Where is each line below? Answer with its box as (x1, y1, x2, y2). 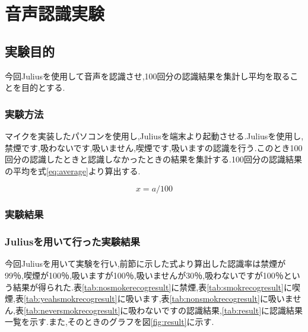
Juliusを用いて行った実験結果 (5, 234, 140, 249)
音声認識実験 (5, 1, 105, 25)
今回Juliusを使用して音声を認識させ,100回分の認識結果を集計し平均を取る (5, 69, 290, 82)
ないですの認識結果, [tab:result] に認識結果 (145, 304, 303, 316)
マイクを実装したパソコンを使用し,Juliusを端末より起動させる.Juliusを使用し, (5, 129, 304, 142)
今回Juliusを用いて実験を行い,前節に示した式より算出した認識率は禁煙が (5, 257, 286, 270)
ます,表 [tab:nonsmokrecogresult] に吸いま (142, 292, 293, 305)
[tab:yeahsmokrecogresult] (23, 292, 118, 305)
